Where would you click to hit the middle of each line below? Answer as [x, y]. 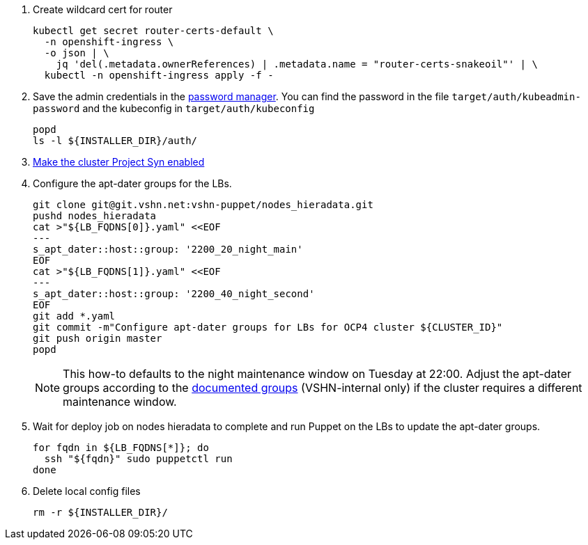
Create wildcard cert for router [103, 9]
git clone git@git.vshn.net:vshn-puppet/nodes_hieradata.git [203, 205]
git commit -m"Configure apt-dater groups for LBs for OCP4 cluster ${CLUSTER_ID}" [268, 327]
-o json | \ [77, 53]
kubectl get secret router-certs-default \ [153, 31]
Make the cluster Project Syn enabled [119, 162]
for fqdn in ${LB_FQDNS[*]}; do [121, 448]
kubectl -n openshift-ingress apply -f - [159, 75]
